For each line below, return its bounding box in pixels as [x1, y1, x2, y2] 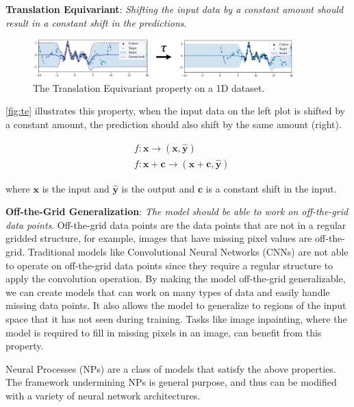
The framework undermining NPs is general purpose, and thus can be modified [5, 375, 337, 389]
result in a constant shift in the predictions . [5, 15, 187, 29]
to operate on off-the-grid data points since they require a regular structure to [5, 258, 333, 272]
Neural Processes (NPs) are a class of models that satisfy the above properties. [5, 361, 336, 375]
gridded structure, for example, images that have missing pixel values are [5, 231, 312, 245]
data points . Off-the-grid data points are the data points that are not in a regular [5, 217, 346, 232]
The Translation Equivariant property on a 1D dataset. [33, 80, 265, 95]
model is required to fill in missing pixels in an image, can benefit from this [5, 325, 322, 339]
